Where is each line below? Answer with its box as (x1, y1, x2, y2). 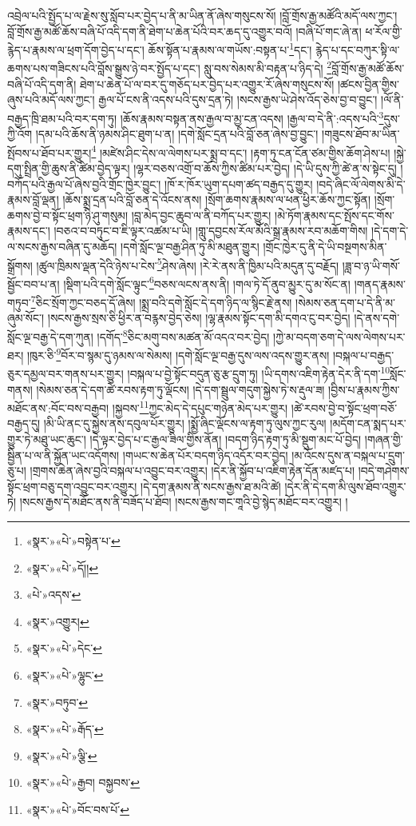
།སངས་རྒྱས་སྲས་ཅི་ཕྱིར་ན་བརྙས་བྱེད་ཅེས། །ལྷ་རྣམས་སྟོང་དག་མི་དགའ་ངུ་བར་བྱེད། (47, 309, 351, 326)
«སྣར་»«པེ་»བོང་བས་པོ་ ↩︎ (26, 800, 129, 817)
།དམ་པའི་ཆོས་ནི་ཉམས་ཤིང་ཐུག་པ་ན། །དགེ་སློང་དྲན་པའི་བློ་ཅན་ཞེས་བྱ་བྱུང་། (35, 126, 319, 142)
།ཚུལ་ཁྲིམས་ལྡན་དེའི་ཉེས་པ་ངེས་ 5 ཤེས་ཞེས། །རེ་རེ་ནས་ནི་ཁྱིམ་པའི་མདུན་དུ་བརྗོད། (36, 254, 339, 273)
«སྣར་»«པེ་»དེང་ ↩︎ (26, 640, 102, 656)
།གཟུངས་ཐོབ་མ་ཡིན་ (322, 126, 400, 142)
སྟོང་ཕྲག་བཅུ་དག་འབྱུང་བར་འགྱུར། (7, 477, 137, 494)
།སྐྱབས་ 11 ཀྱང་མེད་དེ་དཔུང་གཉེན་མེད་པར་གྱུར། (112, 397, 288, 416)
